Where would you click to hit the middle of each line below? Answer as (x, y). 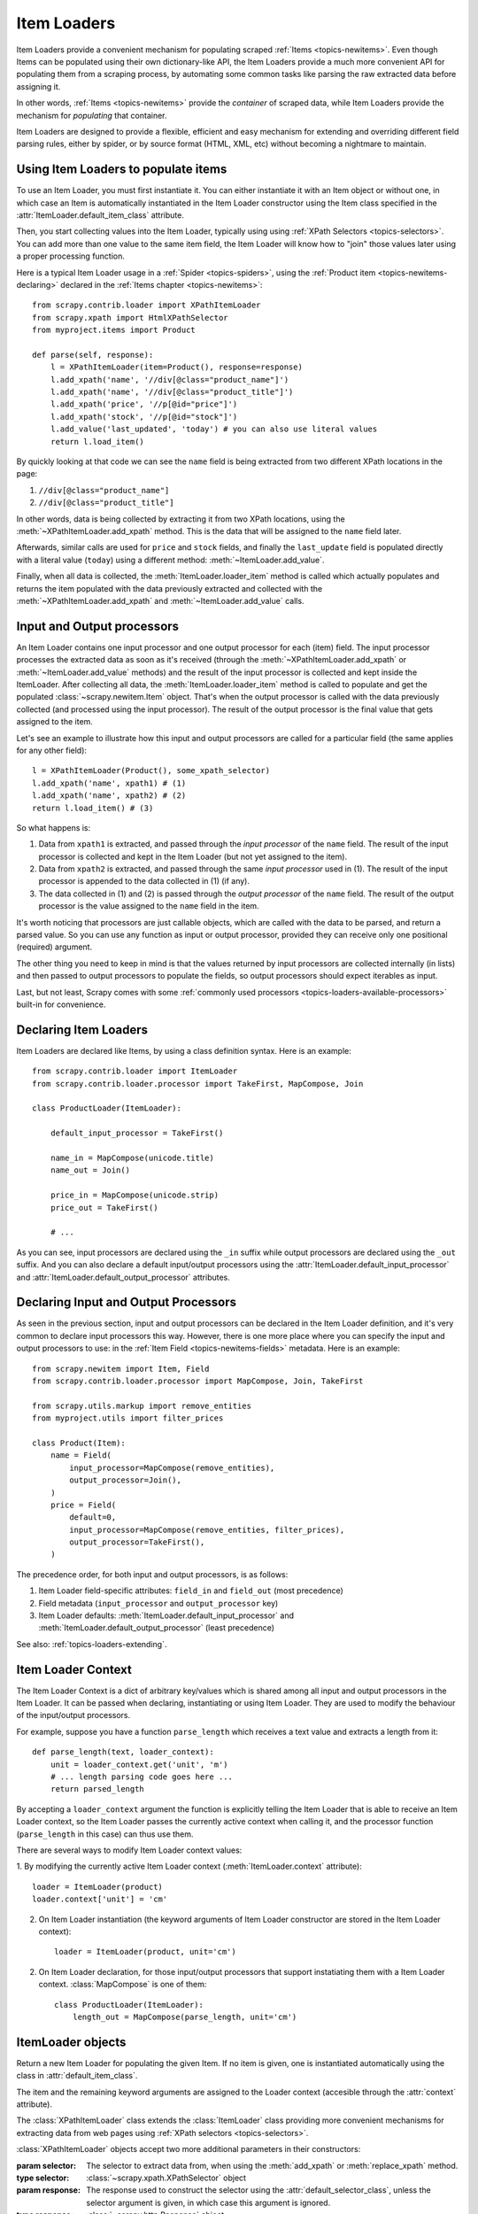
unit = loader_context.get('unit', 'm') (139, 1764)
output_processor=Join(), (125, 1480)
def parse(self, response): (93, 355)
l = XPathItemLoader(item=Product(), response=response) (176, 367)
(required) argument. (54, 947)
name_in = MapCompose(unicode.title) (132, 1158)
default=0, (93, 1517)
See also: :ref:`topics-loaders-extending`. (92, 1644)
